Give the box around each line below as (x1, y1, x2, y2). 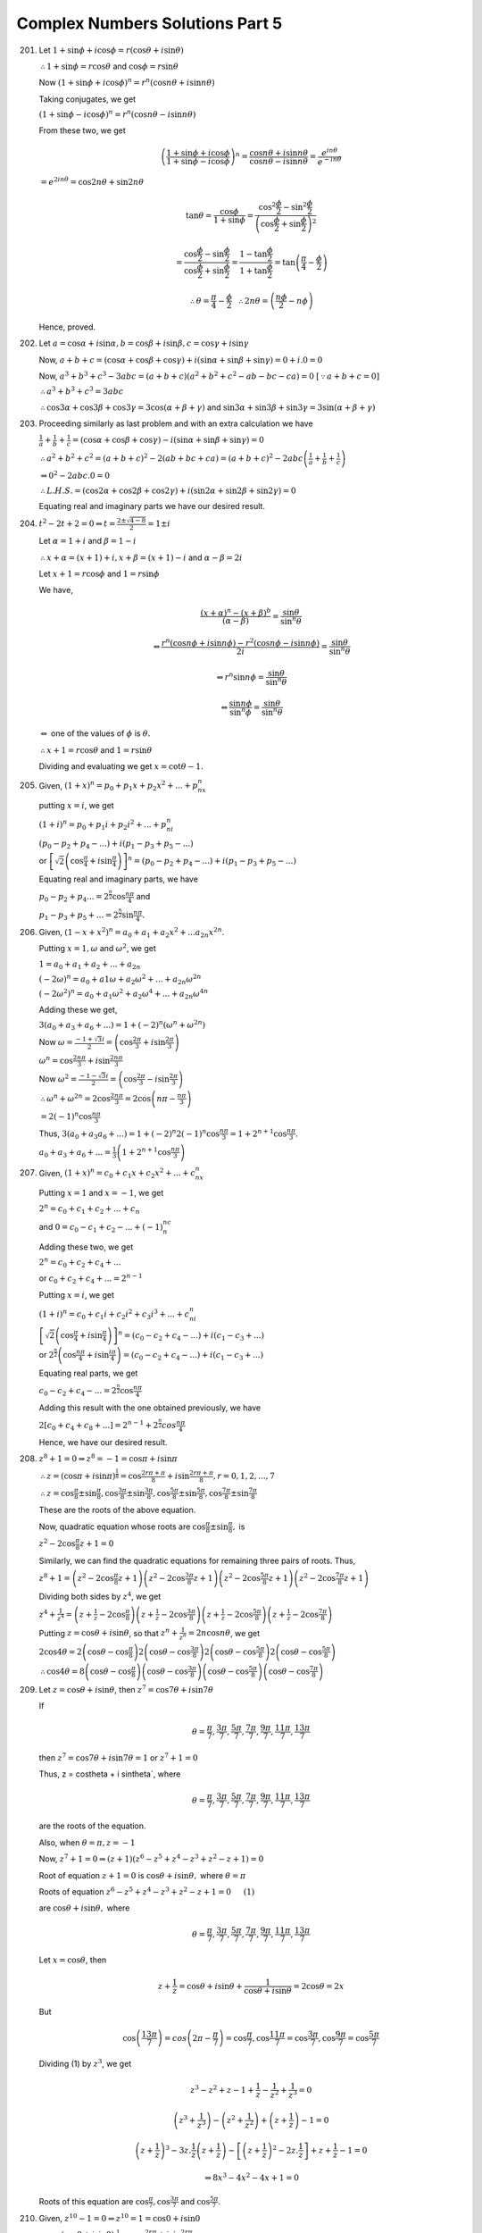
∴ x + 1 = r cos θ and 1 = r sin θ (40, 744, 153, 755)
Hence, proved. (38, 322, 96, 332)
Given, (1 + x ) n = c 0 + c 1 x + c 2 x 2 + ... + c (38, 1167, 196, 1181)
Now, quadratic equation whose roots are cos (38, 1521, 206, 1532)
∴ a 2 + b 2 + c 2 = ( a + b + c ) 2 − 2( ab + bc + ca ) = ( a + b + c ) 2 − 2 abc (40, 452, 303, 464)
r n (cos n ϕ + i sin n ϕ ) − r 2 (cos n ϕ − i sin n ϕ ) (161, 637, 320, 648)
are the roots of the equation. (38, 1820, 146, 1831)
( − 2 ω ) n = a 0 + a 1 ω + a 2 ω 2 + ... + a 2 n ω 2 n (38, 972, 202, 986)
